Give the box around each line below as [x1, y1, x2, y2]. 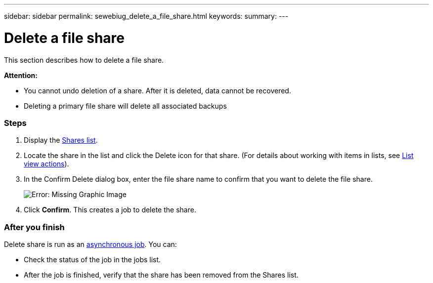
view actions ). [24, 160, 69, 168]
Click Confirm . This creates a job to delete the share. [24, 205, 196, 214]
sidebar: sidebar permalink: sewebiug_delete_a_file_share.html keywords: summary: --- [4, 12, 289, 20]
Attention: [4, 71, 38, 80]
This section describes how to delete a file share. [4, 55, 164, 64]
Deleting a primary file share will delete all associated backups [24, 101, 227, 110]
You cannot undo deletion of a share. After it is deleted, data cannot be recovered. [24, 86, 291, 95]
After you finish [4, 222, 65, 232]
